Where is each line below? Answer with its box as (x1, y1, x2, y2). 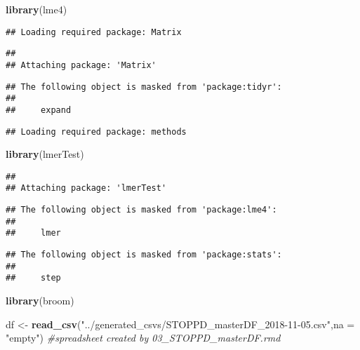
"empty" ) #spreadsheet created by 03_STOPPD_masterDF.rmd (6, 330, 281, 345)
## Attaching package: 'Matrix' (6, 60, 156, 70)
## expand (6, 105, 72, 115)
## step (6, 273, 61, 283)
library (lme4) (6, 2, 67, 16)
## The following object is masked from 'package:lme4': (6, 205, 277, 215)
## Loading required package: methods (6, 126, 187, 137)
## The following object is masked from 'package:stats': (6, 250, 282, 260)
